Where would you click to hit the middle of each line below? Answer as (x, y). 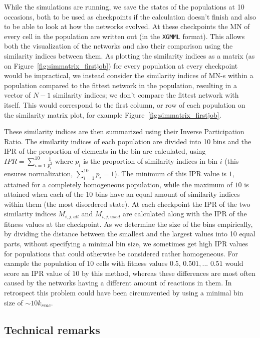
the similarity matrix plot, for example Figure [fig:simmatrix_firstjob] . (113, 114)
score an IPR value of (37, 273)
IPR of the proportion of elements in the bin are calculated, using (105, 151)
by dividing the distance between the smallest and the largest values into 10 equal (130, 234)
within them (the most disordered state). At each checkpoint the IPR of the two (127, 204)
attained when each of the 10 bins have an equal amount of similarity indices (122, 194)
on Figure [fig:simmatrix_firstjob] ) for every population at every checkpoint (121, 65)
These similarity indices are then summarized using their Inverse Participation (124, 131)
